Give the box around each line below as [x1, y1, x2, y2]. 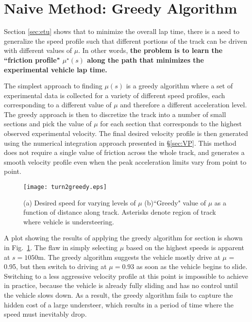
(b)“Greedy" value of [144, 197, 206, 207]
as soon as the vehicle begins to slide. [136, 261, 248, 271]
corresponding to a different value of [4, 100, 112, 110]
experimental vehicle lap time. [4, 64, 107, 74]
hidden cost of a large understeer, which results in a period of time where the [4, 299, 234, 309]
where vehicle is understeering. [23, 216, 114, 226]
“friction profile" [4, 54, 60, 65]
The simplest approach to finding [4, 81, 102, 91]
